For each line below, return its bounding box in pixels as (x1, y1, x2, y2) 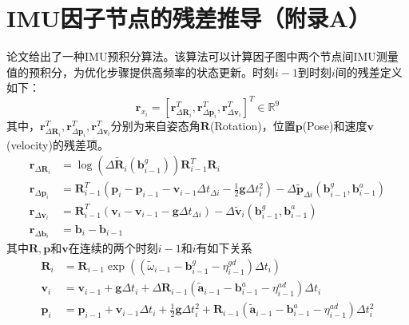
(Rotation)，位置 (209, 117, 296, 134)
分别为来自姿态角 (110, 117, 201, 134)
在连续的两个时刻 (68, 240, 158, 256)
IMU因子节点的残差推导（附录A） (6, 2, 371, 34)
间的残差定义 (335, 63, 403, 80)
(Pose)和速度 (302, 117, 367, 134)
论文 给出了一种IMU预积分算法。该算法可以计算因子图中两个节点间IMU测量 (6, 48, 399, 65)
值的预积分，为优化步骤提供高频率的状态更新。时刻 (6, 63, 275, 80)
